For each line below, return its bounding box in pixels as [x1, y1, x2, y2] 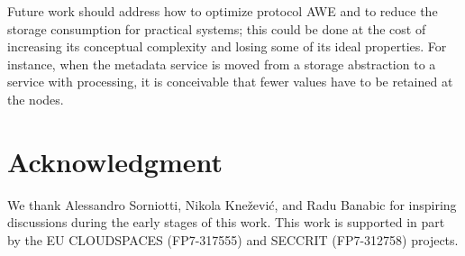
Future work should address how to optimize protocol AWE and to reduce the [7, 2, 438, 20]
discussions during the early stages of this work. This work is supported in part [7, 213, 445, 232]
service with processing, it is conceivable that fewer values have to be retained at [7, 72, 453, 91]
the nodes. [7, 89, 64, 108]
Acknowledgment [7, 142, 223, 179]
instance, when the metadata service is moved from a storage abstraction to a [7, 54, 436, 73]
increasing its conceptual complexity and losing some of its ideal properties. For [7, 37, 447, 56]
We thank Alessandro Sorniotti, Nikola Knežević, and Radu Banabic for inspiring [7, 195, 457, 214]
